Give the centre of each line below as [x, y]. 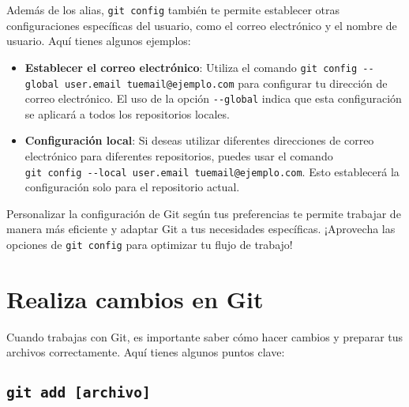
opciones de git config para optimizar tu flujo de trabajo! [150, 245]
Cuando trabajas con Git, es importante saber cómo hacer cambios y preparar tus [205, 336]
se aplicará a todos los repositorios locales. [127, 113]
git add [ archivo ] [79, 393]
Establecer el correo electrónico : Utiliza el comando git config [191, 67]
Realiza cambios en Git [135, 298]
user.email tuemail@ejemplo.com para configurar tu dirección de [226, 83]
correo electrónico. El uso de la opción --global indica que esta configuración [213, 98]
